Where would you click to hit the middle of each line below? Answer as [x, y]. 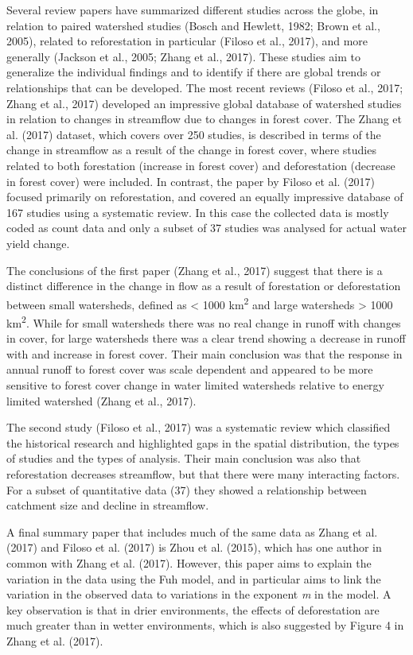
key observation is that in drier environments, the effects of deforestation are [193, 609]
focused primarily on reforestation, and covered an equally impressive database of [205, 197]
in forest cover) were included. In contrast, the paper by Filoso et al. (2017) [191, 181]
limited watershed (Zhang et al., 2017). [101, 400]
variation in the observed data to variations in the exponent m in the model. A [199, 594]
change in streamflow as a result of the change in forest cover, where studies [191, 150]
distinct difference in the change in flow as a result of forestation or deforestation [204, 286]
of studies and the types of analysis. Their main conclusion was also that [184, 458]
